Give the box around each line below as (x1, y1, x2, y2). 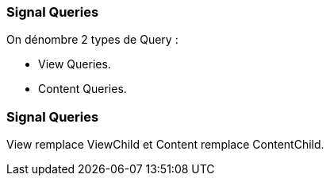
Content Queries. (38, 82, 127, 96)
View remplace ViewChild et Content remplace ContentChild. (6, 137, 324, 152)
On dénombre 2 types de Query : (6, 33, 178, 47)
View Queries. (38, 57, 111, 72)
